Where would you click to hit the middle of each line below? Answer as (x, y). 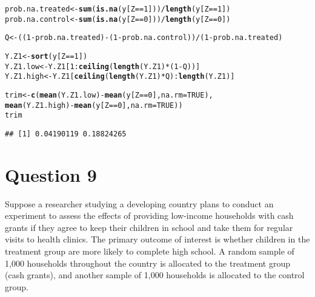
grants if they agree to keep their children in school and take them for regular (149, 227)
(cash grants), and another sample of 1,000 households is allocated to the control (155, 275)
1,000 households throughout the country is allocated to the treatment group (148, 263)
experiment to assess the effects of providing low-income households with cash (149, 215)
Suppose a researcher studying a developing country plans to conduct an (139, 203)
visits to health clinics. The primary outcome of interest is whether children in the (157, 239)
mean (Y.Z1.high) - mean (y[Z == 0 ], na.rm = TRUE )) (94, 105)
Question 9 (51, 174)
